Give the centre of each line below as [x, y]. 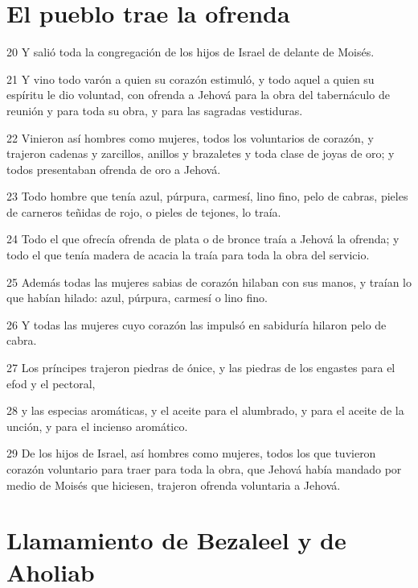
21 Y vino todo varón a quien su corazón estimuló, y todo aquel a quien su [191, 79]
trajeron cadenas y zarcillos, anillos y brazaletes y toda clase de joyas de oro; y [201, 153]
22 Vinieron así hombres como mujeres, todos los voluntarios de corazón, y [190, 137]
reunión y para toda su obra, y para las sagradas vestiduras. [155, 110]
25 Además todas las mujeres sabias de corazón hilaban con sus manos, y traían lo [209, 282]
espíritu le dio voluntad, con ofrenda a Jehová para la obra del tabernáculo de [198, 95]
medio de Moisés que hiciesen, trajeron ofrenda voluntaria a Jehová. [174, 484]
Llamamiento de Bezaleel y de [176, 540]
